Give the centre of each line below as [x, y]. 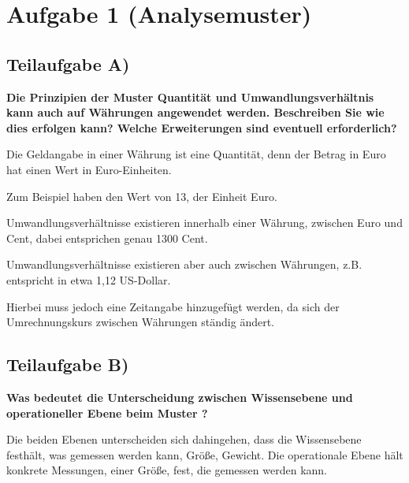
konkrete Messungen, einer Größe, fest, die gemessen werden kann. [167, 470]
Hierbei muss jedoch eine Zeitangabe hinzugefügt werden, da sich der [173, 306]
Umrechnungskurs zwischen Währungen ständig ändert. [140, 322]
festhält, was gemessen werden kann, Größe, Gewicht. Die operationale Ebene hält [205, 454]
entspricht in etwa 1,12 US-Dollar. [89, 279]
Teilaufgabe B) [68, 364]
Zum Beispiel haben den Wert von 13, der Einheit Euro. [142, 196]
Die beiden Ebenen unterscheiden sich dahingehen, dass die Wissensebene [184, 439]
